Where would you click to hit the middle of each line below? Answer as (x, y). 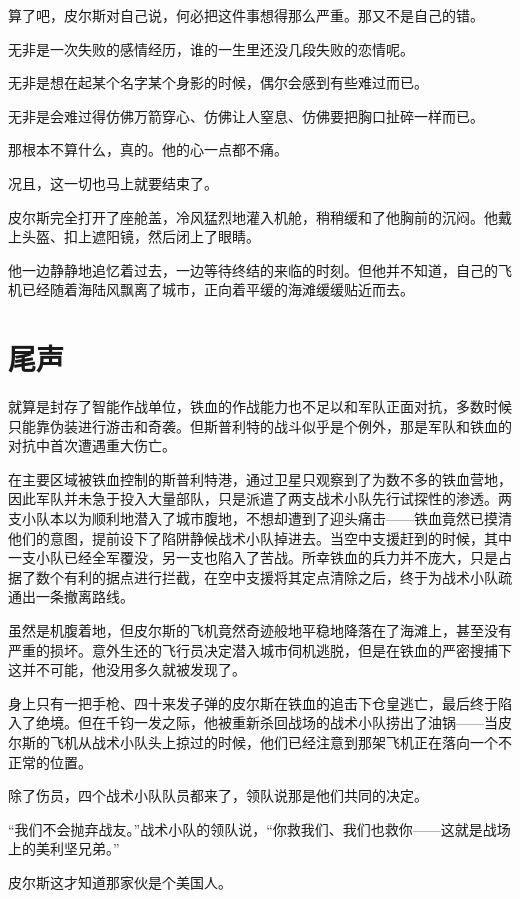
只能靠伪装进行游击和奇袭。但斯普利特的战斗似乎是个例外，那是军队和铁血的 (260, 425)
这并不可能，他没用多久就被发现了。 (127, 669)
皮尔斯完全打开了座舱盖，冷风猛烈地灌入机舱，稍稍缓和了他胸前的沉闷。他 (253, 216)
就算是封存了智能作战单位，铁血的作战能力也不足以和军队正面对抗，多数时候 (260, 406)
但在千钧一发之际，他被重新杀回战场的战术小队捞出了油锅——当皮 (294, 722)
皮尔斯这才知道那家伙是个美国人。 (120, 881)
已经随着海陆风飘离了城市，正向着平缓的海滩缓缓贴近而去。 (217, 289)
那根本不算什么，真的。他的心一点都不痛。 (148, 149)
